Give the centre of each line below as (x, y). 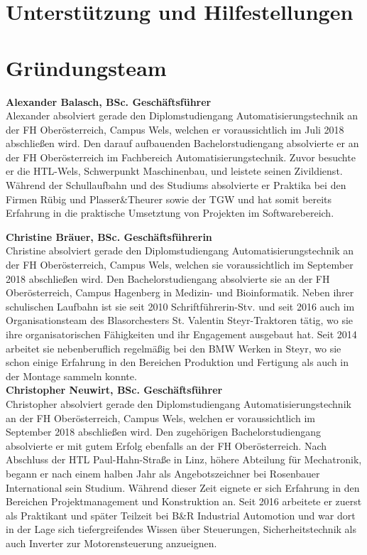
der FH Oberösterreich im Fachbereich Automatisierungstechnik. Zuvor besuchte (181, 157)
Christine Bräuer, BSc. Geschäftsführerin (109, 236)
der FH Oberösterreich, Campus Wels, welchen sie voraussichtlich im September (180, 265)
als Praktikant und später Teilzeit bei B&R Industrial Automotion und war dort (181, 515)
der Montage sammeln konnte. (71, 376)
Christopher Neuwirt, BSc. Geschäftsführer (114, 390)
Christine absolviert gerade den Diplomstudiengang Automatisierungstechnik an (180, 250)
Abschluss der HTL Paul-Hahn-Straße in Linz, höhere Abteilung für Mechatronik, (184, 459)
